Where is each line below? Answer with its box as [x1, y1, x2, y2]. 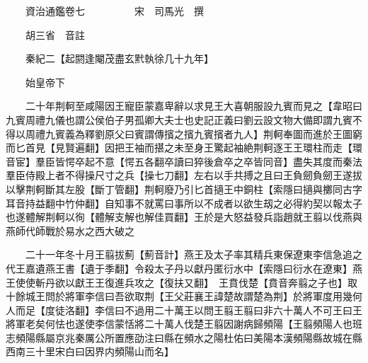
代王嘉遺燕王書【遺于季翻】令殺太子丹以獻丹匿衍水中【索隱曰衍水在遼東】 [6, 260, 352, 275]
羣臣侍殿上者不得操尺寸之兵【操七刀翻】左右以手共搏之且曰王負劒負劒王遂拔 [6, 168, 362, 183]
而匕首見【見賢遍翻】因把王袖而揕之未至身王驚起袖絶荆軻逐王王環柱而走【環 [6, 140, 362, 155]
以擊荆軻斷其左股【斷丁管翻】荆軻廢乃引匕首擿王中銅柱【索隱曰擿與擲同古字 [6, 181, 362, 196]
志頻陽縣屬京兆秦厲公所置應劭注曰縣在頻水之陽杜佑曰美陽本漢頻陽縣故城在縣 [6, 330, 362, 345]
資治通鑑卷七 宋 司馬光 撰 [25, 4, 204, 18]
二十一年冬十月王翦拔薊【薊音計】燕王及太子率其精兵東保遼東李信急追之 [25, 247, 362, 262]
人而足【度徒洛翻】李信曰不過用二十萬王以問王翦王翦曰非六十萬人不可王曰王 [6, 302, 362, 317]
